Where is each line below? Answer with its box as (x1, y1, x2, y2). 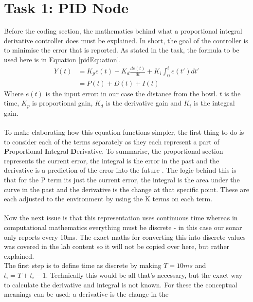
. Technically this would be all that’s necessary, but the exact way (46, 270, 243, 280)
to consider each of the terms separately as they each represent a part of (4, 136, 219, 146)
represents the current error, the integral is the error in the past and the (4, 155, 219, 165)
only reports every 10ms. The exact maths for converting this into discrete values (4, 231, 246, 242)
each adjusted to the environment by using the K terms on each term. (4, 194, 213, 204)
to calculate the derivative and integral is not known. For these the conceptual (4, 279, 237, 289)
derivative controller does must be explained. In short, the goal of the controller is (4, 35, 248, 45)
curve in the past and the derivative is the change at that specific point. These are (4, 184, 249, 194)
